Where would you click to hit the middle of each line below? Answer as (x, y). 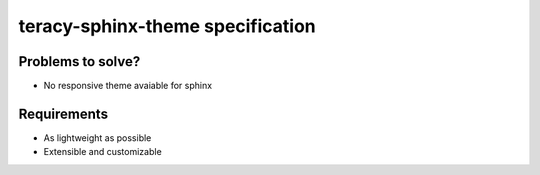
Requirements (63, 113)
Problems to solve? (79, 61)
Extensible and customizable (102, 152)
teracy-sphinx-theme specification (167, 26)
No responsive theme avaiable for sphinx (128, 86)
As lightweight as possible (97, 137)
